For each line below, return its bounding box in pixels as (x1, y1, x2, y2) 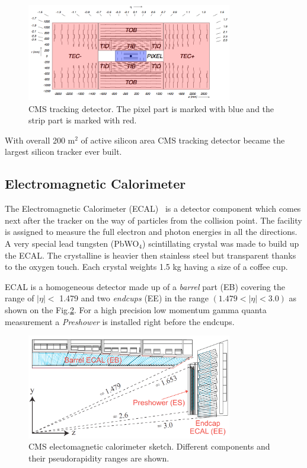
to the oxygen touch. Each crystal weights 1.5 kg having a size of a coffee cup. (5, 260, 288, 273)
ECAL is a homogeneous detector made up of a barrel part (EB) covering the (5, 280, 285, 292)
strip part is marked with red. (28, 114, 137, 126)
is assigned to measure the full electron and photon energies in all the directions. (5, 225, 298, 238)
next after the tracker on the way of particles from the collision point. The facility (5, 214, 302, 226)
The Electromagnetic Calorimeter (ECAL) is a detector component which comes (5, 202, 301, 215)
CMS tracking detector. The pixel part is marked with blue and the (28, 102, 274, 114)
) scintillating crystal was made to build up (142, 237, 299, 250)
